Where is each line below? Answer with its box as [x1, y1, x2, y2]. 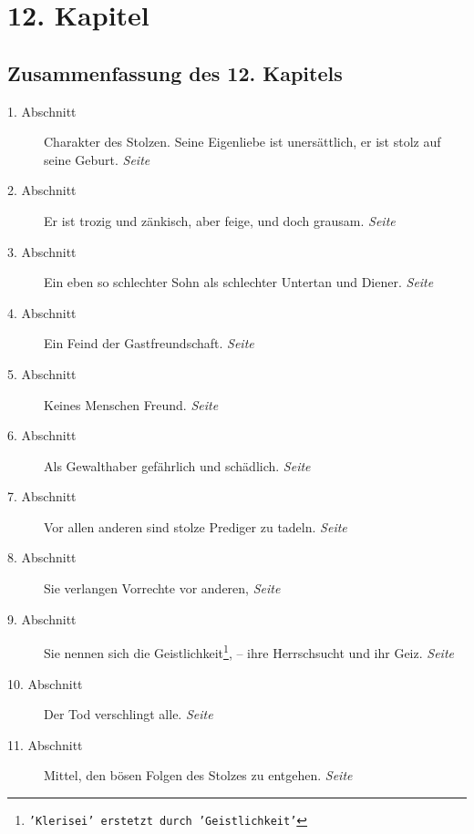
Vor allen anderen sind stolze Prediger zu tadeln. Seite [44, 517, 347, 536]
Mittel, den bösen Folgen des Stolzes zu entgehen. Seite [44, 766, 353, 785]
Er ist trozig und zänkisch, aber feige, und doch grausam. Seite [44, 211, 396, 230]
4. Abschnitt [7, 303, 77, 322]
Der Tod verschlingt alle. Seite [44, 705, 213, 724]
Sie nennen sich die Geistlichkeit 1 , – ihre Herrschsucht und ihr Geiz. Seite [44, 641, 454, 662]
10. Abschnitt [7, 674, 83, 693]
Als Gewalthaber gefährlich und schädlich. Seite [44, 456, 311, 475]
